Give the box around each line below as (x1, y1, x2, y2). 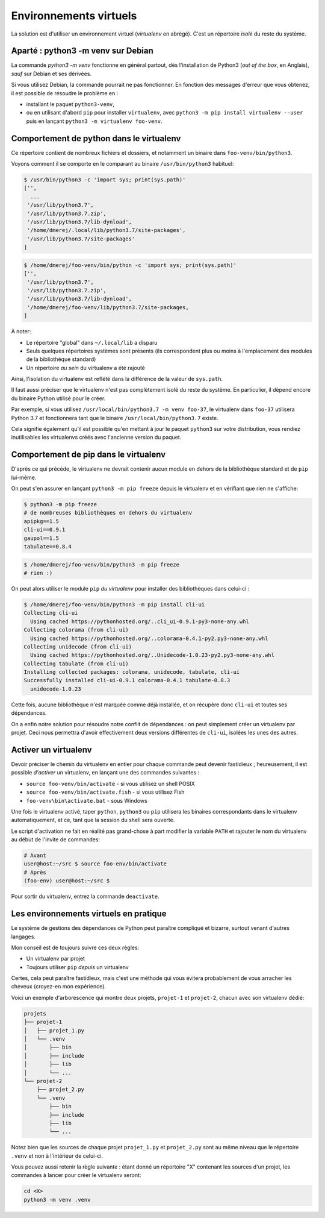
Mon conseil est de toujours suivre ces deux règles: (11, 944, 140, 951)
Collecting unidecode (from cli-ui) (23, 643, 132, 650)
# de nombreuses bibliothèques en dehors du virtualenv (23, 509, 193, 516)
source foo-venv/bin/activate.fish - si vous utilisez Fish (26, 788, 185, 796)
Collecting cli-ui (23, 609, 78, 617)
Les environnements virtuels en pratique (11, 909, 167, 919)
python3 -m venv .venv (23, 1196, 91, 1203)
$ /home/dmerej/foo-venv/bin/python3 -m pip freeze (23, 561, 180, 568)
